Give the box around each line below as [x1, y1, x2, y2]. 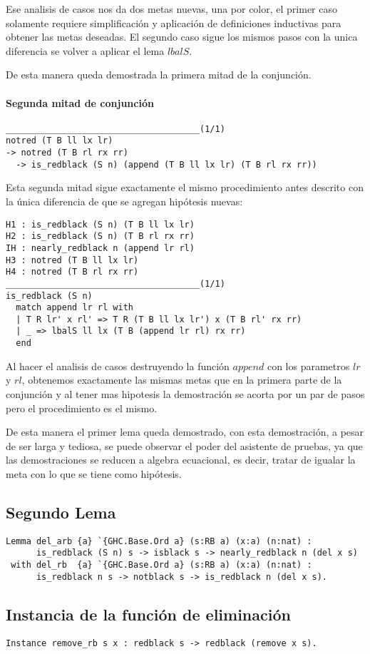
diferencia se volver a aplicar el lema [6, 43, 165, 58]
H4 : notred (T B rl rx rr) [6, 267, 139, 277]
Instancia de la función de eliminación [6, 603, 291, 625]
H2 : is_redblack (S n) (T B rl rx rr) [6, 231, 195, 242]
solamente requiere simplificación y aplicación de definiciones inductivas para [6, 15, 341, 30]
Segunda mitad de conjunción [6, 95, 154, 110]
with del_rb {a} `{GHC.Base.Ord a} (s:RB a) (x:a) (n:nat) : [11, 560, 312, 571]
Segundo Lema [6, 501, 116, 523]
